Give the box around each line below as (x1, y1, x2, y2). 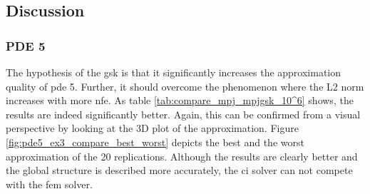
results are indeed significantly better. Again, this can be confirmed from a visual (6, 106, 361, 121)
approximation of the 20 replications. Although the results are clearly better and (6, 148, 358, 163)
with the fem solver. (6, 176, 93, 191)
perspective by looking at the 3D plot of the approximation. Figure (6, 121, 299, 136)
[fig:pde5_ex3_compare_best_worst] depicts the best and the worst (6, 134, 304, 149)
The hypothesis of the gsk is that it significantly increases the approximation (6, 65, 341, 79)
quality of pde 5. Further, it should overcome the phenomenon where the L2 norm (6, 78, 364, 93)
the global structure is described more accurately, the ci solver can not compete (6, 163, 353, 178)
